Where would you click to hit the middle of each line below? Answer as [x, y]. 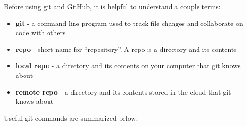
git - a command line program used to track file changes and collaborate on [129, 23]
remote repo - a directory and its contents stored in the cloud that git [123, 91]
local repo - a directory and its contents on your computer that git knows [128, 65]
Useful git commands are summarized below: [71, 117]
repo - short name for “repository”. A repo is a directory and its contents [126, 49]
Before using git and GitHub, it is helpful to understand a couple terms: [112, 6]
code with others [40, 33]
